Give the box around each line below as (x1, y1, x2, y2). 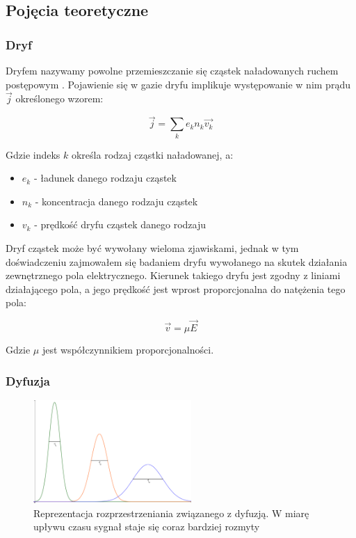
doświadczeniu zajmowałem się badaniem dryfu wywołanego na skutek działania (6, 254, 348, 269)
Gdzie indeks (6, 147, 60, 161)
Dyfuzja (6, 372, 50, 389)
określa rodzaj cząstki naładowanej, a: (71, 147, 234, 161)
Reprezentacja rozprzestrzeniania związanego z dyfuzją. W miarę (33, 505, 309, 520)
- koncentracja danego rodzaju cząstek (35, 193, 198, 208)
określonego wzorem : (15, 91, 104, 106)
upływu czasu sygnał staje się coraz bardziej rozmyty (33, 519, 260, 534)
